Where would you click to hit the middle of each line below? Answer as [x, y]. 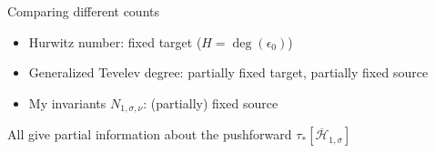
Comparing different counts [83, 11]
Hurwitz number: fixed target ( [115, 41]
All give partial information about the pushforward [150, 134]
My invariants [67, 102]
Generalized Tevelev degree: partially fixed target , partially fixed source [228, 72]
